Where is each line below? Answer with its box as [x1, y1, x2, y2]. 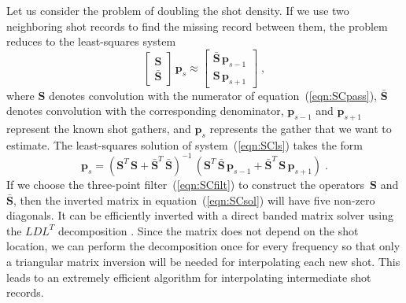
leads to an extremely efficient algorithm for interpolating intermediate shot [6, 268, 371, 285]
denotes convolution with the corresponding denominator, [6, 102, 284, 119]
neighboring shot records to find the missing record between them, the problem [6, 17, 388, 34]
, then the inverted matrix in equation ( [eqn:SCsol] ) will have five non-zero [13, 191, 375, 208]
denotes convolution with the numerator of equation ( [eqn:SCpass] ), [49, 87, 377, 103]
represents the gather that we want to [209, 120, 392, 137]
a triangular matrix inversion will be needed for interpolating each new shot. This [6, 253, 400, 269]
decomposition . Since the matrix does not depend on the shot [57, 222, 359, 238]
